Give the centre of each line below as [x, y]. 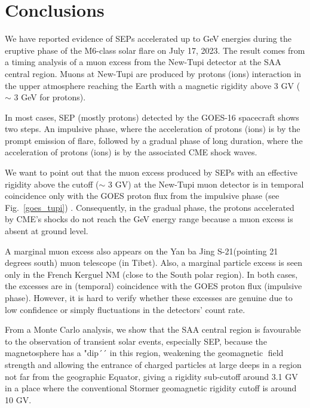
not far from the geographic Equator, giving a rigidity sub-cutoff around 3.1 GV [151, 376]
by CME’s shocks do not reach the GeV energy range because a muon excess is [149, 219]
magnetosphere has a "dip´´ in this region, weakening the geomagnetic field [144, 353]
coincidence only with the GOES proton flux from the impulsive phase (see [142, 196]
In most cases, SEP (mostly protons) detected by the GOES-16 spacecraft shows [152, 117]
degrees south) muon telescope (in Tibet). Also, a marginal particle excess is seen [154, 263]
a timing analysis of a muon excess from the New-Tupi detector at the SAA [143, 62]
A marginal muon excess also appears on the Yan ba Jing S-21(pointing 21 [142, 251]
